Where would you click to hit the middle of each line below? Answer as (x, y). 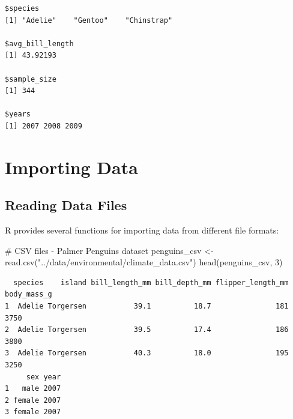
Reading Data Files (66, 205)
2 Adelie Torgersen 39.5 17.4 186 (147, 330)
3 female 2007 (33, 412)
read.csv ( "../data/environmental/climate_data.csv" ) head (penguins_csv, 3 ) (144, 262)
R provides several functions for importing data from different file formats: (142, 230)
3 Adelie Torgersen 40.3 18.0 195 (147, 353)
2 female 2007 (33, 400)
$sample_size (31, 79)
